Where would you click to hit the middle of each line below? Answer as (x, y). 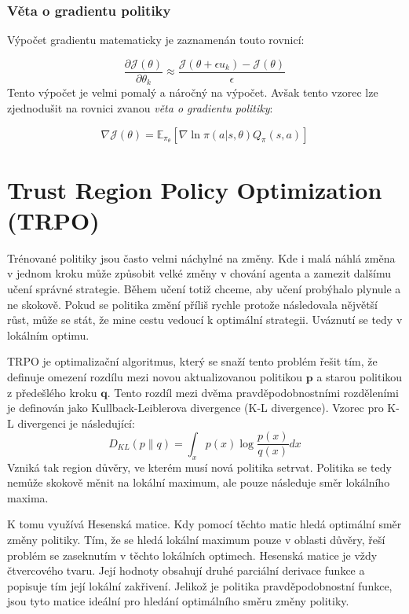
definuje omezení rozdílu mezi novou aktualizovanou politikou (155, 376)
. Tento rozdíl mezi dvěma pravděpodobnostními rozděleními (253, 392)
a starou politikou (360, 376)
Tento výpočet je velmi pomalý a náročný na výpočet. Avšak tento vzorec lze (193, 92)
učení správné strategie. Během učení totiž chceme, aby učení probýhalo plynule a (204, 289)
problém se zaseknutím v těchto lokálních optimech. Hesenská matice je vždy (192, 555)
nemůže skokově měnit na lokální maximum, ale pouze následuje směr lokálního (199, 482)
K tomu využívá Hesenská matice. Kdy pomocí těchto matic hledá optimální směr (204, 524)
